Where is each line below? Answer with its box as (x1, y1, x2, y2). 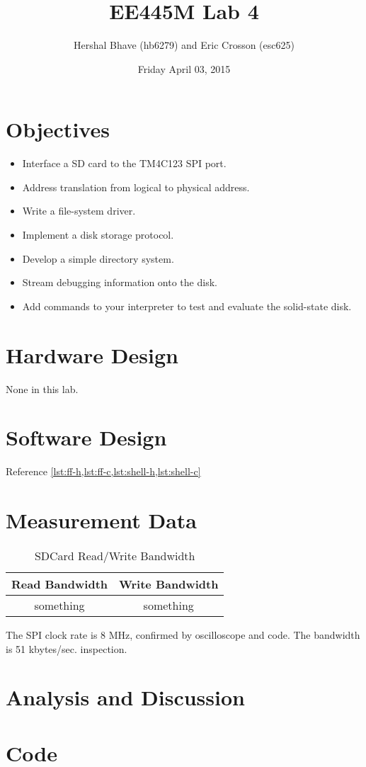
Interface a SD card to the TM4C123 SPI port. (22, 156, 227, 171)
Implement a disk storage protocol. (22, 227, 174, 242)
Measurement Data (6, 506, 197, 535)
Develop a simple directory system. (22, 251, 174, 266)
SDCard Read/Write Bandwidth (34, 547, 195, 564)
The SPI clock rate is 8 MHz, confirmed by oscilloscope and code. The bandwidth (6, 627, 360, 642)
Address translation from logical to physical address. (22, 179, 250, 194)
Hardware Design (6, 340, 178, 369)
